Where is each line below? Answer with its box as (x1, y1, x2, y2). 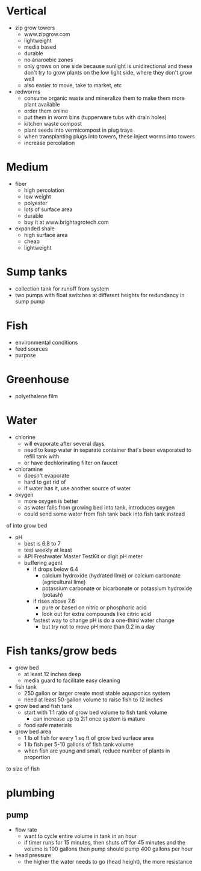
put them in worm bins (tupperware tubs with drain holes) (23, 113, 167, 121)
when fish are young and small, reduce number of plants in (23, 747, 170, 754)
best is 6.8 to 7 (23, 540, 61, 547)
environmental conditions (14, 339, 78, 346)
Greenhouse (6, 372, 69, 386)
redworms (14, 88, 41, 95)
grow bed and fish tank (14, 702, 73, 709)
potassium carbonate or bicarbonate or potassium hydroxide (42, 585, 193, 592)
